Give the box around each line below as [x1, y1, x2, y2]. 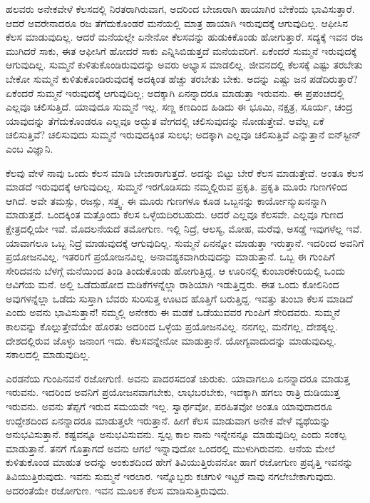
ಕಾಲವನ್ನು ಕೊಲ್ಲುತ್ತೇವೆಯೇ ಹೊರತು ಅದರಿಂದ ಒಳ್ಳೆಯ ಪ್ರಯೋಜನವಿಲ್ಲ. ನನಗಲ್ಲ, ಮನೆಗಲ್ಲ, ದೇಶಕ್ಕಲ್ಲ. [6, 319, 338, 334]
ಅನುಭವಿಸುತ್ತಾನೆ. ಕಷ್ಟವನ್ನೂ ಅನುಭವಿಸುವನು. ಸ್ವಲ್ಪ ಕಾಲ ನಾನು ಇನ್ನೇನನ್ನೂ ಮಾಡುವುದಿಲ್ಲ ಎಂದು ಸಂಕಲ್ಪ [6, 427, 346, 442]
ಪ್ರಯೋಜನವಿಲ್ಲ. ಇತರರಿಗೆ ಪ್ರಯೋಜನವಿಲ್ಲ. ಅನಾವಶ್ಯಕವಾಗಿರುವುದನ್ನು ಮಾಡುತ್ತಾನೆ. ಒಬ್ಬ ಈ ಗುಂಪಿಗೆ [6, 249, 335, 264]
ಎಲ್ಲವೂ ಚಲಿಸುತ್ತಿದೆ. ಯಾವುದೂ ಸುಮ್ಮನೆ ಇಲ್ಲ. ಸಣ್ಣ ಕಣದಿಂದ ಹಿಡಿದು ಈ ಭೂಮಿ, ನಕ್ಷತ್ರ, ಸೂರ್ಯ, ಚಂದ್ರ [6, 99, 353, 114]
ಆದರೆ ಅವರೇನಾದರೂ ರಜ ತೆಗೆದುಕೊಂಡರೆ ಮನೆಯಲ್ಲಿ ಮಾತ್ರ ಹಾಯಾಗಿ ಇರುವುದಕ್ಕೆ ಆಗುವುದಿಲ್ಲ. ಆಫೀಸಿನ [6, 15, 348, 30]
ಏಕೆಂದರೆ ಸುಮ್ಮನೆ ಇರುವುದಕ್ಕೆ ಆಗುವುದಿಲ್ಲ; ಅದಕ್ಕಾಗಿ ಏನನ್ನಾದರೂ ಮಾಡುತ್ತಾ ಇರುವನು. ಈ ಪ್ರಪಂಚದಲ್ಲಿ [6, 85, 344, 100]
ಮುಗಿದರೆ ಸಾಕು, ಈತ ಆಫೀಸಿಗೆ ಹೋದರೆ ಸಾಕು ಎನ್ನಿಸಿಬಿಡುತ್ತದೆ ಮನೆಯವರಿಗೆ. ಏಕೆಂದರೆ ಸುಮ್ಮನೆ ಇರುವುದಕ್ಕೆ [6, 43, 357, 58]
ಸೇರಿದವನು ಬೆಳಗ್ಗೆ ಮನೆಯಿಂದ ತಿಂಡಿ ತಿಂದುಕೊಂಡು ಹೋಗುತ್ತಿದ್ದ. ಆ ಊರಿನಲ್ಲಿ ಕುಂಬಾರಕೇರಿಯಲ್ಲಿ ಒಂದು [6, 263, 345, 278]
